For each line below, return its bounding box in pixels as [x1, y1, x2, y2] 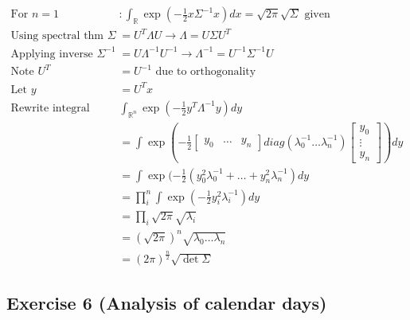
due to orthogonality [155, 66, 256, 78]
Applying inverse [10, 48, 93, 60]
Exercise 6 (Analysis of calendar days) [6, 291, 327, 315]
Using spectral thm [10, 30, 104, 42]
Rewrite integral [10, 102, 90, 114]
